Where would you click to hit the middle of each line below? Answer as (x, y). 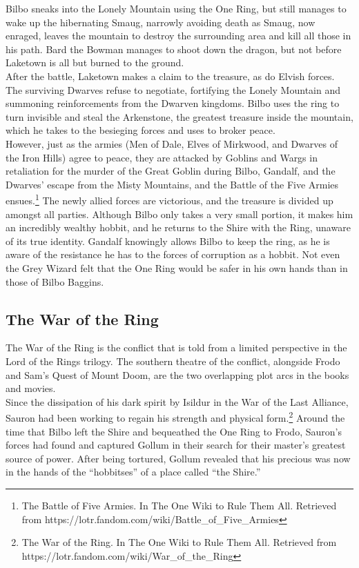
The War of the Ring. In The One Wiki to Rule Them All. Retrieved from (179, 542)
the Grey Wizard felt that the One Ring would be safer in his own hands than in (177, 267)
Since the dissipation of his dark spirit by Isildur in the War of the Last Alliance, (177, 401)
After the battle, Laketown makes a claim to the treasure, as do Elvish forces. (170, 76)
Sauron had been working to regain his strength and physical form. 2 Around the (175, 417)
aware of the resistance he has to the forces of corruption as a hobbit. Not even (173, 254)
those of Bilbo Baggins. (55, 281)
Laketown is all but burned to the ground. (95, 62)
